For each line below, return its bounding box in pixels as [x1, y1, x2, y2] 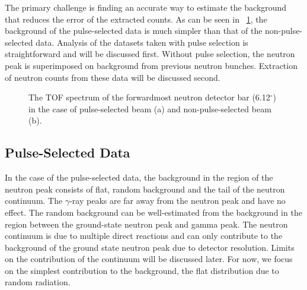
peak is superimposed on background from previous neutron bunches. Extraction [5, 59, 298, 71]
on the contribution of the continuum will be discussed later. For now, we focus [5, 253, 293, 265]
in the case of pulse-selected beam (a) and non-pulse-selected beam [28, 102, 271, 115]
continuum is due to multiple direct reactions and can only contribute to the [5, 229, 283, 242]
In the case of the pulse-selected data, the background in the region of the [5, 171, 273, 184]
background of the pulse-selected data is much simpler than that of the [5, 24, 263, 37]
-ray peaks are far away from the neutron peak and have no [69, 194, 286, 207]
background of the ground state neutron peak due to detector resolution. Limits [5, 241, 295, 253]
